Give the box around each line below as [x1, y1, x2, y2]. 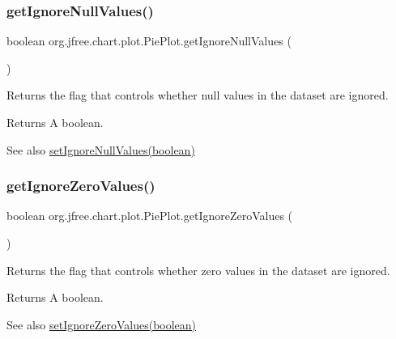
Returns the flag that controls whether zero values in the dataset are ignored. [6, 261, 390, 278]
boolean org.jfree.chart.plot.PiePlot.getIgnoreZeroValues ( [6, 207, 293, 224]
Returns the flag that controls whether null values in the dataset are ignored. [6, 87, 389, 104]
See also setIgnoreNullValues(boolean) [6, 141, 195, 158]
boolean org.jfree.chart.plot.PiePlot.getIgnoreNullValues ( [6, 32, 292, 49]
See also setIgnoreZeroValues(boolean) [6, 316, 197, 333]
